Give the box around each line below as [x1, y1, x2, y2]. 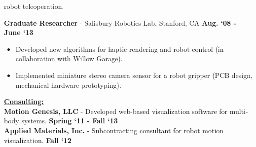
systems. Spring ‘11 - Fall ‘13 [21, 115, 118, 126]
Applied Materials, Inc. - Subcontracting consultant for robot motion [4, 125, 224, 135]
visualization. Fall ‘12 [4, 135, 72, 145]
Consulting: [4, 96, 44, 107]
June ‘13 [4, 27, 34, 37]
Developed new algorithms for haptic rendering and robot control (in [15, 43, 224, 54]
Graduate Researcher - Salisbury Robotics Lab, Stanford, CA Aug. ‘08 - [4, 17, 236, 28]
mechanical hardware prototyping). [15, 79, 121, 90]
